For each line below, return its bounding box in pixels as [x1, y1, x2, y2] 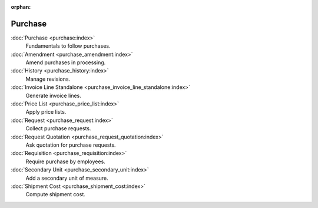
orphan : [11, 4, 31, 10]
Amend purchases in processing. [25, 59, 106, 66]
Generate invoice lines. [25, 92, 82, 99]
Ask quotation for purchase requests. [25, 141, 116, 148]
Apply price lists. [25, 108, 67, 115]
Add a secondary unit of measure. [25, 174, 108, 181]
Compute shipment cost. [25, 191, 85, 198]
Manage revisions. [25, 75, 71, 82]
